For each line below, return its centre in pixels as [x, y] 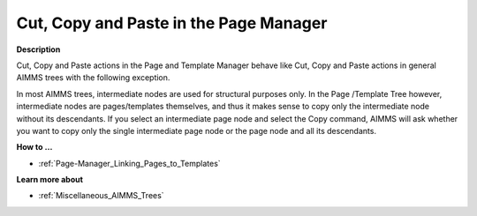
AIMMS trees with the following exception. [93, 78]
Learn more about [50, 180]
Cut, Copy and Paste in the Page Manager [172, 23]
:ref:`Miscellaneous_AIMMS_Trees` [101, 196]
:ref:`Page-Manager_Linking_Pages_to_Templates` [129, 163]
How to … [34, 147]
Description [38, 49]
